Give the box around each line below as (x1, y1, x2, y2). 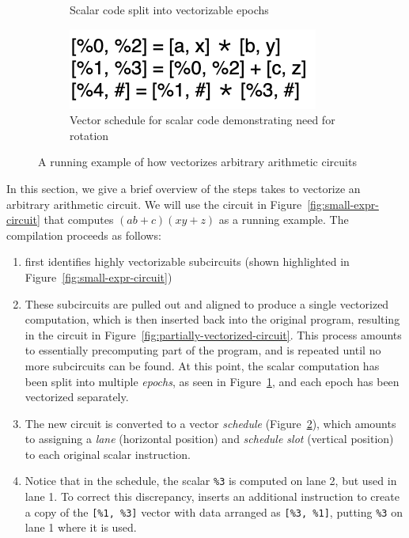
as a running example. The (218, 211, 349, 228)
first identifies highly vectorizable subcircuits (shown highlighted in (25, 253, 350, 270)
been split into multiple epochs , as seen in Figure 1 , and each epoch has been (25, 373, 400, 389)
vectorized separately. (25, 388, 129, 405)
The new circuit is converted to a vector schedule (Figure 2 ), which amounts (25, 415, 396, 431)
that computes (44, 211, 114, 228)
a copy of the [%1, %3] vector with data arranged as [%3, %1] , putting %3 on (25, 503, 403, 520)
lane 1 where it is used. (25, 519, 137, 536)
